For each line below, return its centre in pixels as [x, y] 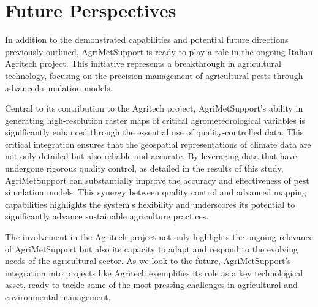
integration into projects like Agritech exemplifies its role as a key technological [154, 272]
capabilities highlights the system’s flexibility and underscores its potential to [150, 204]
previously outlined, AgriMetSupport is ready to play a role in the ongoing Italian [159, 51]
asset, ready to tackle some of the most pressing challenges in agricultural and [151, 285]
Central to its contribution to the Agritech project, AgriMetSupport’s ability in [154, 108]
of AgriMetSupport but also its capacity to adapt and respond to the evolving [151, 248]
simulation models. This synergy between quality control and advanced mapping [156, 192]
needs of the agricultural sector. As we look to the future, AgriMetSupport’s [148, 261]
